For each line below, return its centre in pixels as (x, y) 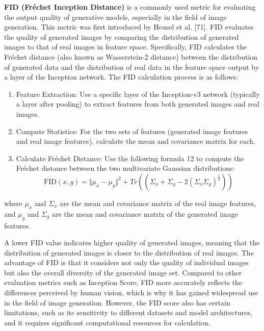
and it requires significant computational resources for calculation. (107, 322)
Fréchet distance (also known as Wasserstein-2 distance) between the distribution (131, 56)
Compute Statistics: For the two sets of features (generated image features (132, 131)
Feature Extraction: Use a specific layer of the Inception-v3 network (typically (138, 94)
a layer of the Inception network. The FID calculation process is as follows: (121, 77)
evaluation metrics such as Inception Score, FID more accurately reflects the (123, 282)
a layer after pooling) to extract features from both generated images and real (138, 104)
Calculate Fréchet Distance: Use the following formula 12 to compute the (130, 158)
